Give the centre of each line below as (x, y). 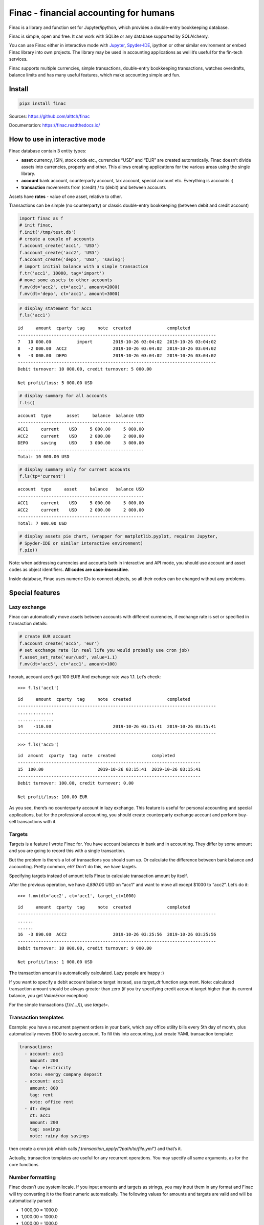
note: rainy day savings (59, 1136)
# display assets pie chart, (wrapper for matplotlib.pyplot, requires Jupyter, (119, 536)
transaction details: (28, 624)
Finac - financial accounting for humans (92, 13)
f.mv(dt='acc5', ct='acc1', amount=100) (68, 664)
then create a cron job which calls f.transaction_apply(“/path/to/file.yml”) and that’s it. (95, 1149)
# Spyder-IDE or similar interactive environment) (81, 543)
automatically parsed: (31, 1201)
